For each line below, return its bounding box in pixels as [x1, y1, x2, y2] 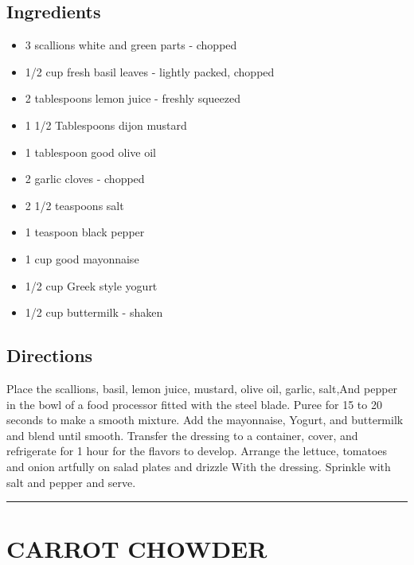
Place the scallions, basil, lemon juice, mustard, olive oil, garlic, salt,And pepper [6, 380, 398, 396]
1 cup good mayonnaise [25, 250, 139, 267]
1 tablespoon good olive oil [25, 143, 157, 160]
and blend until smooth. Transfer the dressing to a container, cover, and [6, 427, 358, 443]
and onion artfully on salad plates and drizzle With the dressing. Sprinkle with [6, 458, 391, 474]
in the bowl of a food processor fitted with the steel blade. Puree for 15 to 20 [6, 395, 382, 412]
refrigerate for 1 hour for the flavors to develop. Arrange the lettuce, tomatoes [6, 442, 388, 459]
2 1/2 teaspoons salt [25, 197, 124, 213]
